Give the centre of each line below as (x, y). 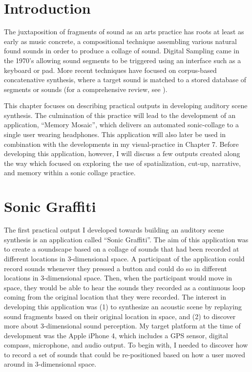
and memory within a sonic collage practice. (70, 173)
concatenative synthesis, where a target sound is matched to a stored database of (125, 80)
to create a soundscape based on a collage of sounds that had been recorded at (122, 249)
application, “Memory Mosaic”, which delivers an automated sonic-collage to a (121, 125)
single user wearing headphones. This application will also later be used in (115, 134)
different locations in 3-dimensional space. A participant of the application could (124, 258)
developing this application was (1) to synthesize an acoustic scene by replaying (123, 306)
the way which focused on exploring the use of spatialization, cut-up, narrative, (122, 163)
